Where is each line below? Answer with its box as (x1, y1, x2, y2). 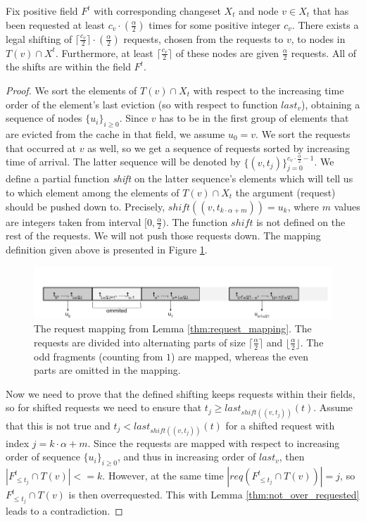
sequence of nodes (6, 111, 82, 125)
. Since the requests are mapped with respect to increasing (87, 435, 340, 450)
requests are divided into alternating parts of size (34, 334, 246, 349)
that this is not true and (6, 418, 111, 432)
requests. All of (291, 45, 357, 60)
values (334, 199, 360, 213)
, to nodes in (291, 31, 346, 46)
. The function (165, 214, 228, 229)
